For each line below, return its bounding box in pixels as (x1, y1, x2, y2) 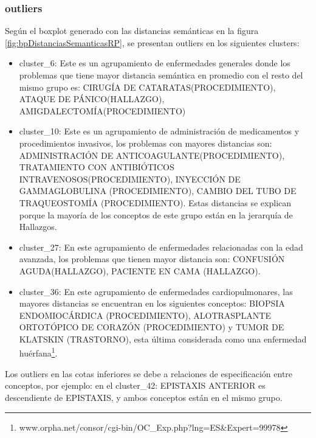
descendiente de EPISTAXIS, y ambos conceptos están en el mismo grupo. (5, 391, 283, 403)
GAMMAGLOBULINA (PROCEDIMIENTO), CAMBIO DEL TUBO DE (19, 184, 297, 197)
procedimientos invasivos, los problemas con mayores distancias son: (19, 136, 272, 149)
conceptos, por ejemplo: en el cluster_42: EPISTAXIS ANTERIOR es (5, 379, 266, 392)
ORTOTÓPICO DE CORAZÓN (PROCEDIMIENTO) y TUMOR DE (19, 321, 284, 333)
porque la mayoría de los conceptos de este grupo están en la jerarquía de (19, 208, 293, 221)
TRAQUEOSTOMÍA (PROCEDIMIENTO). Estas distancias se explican (19, 196, 292, 209)
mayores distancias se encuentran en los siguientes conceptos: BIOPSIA (19, 297, 285, 310)
